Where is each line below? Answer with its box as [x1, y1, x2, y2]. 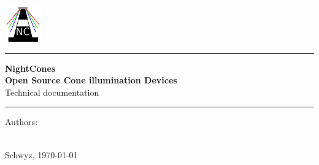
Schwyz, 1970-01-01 [5, 148, 78, 161]
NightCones [5, 61, 56, 74]
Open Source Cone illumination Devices [5, 74, 177, 86]
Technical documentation [5, 85, 99, 98]
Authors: [5, 115, 38, 128]
